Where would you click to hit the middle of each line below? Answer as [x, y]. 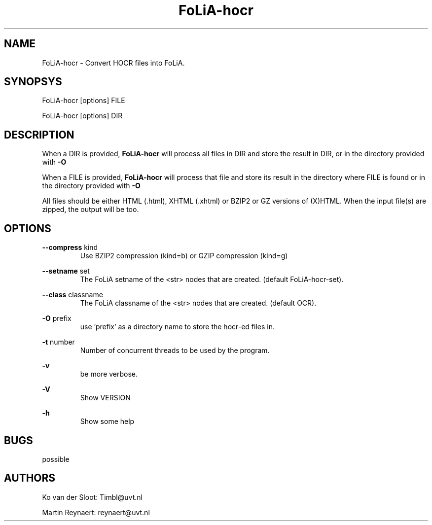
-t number [58, 342]
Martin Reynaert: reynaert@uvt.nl [96, 512]
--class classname [72, 295]
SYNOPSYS [33, 82]
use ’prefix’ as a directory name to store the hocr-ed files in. [178, 327]
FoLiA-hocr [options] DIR [82, 116]
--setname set [66, 271]
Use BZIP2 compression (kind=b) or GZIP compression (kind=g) [184, 256]
